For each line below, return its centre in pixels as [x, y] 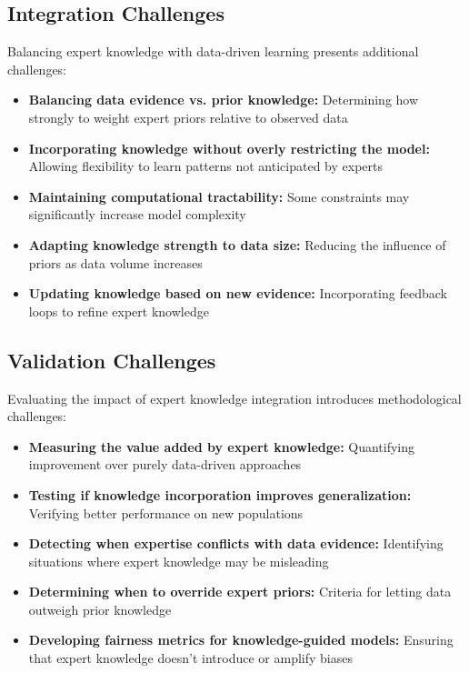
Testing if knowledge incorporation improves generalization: [220, 494]
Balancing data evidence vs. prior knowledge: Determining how [224, 100]
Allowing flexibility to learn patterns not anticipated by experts [205, 166]
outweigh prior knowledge [100, 609]
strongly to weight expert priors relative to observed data [188, 117]
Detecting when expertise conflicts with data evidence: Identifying [236, 543]
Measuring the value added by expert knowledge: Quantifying [222, 446]
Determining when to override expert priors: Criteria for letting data [240, 592]
